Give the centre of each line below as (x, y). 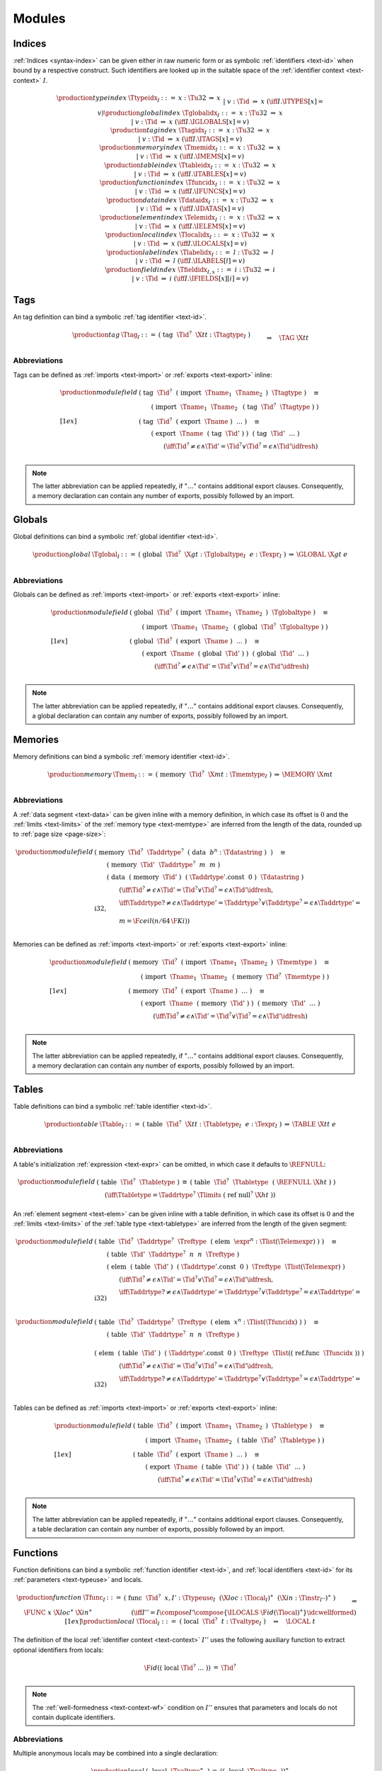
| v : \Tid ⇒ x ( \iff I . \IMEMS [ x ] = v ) (190, 157)
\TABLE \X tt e (314, 1124)
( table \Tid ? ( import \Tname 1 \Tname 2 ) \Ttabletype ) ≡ (229, 1426)
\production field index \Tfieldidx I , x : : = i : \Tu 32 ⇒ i (190, 271)
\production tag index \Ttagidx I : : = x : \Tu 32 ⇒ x (190, 131)
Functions (36, 1552)
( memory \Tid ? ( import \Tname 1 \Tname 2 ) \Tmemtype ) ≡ (229, 962)
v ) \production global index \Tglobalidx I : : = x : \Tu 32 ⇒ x (190, 113)
